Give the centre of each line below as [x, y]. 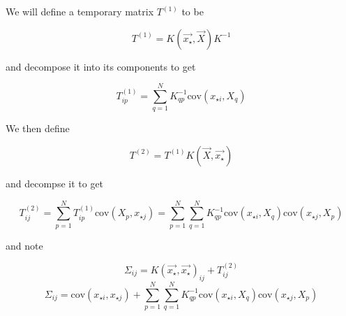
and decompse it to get [55, 183]
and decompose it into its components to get [101, 66]
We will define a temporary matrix [80, 11]
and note [24, 245]
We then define [38, 128]
